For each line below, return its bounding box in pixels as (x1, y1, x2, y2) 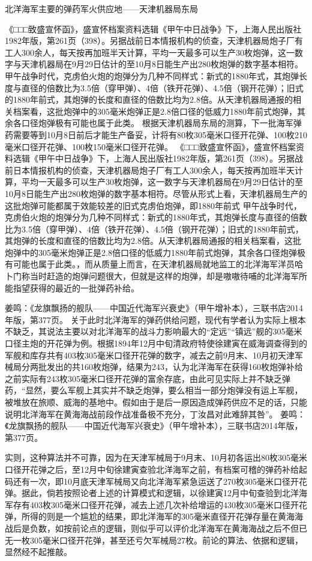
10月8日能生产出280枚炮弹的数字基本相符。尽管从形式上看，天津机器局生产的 (5, 187, 307, 199)
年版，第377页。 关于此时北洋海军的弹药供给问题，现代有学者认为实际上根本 (5, 313, 306, 326)
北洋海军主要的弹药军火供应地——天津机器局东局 (5, 2, 198, 14)
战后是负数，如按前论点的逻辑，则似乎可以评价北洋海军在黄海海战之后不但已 (5, 521, 307, 534)
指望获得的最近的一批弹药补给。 (13, 281, 139, 294)
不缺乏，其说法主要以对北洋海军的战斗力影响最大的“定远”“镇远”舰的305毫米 (5, 325, 302, 338)
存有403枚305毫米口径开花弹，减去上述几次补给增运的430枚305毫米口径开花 (13, 498, 307, 511)
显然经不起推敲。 (5, 545, 72, 558)
